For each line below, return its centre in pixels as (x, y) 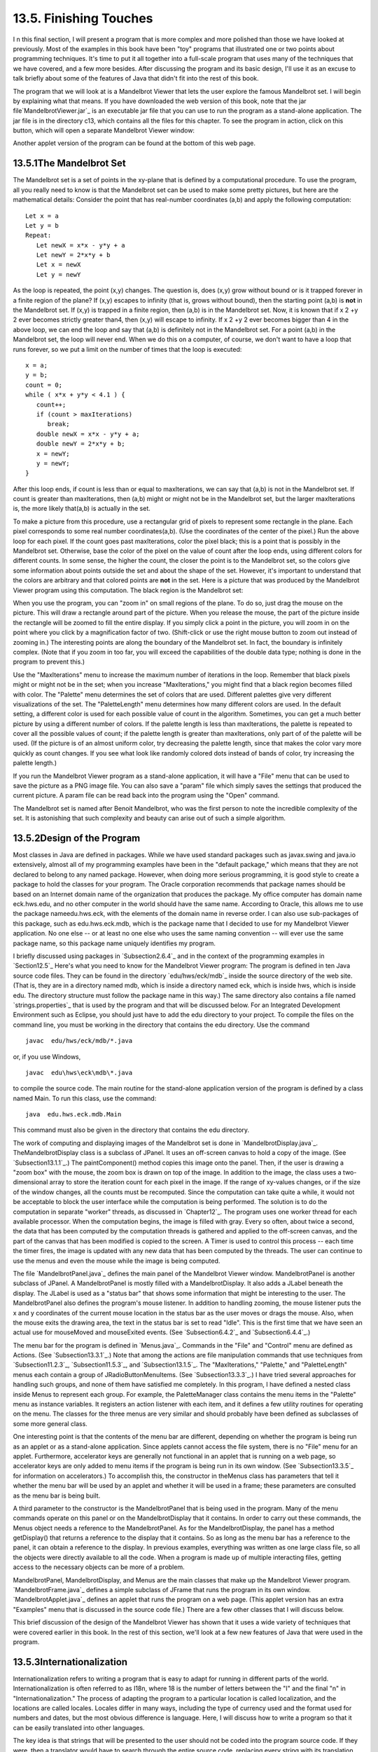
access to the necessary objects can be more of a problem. (99, 1567)
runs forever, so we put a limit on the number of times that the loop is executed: (127, 349)
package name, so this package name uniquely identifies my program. (114, 943)
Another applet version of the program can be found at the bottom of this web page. (134, 143)
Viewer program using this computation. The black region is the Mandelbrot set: (128, 590)
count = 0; (44, 385)
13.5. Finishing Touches (83, 18)
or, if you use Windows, (47, 1056)
